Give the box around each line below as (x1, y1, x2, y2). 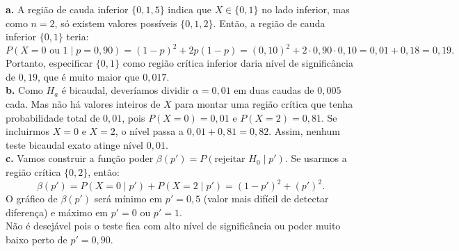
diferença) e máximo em (6, 204, 108, 219)
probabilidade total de (6, 110, 100, 124)
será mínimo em (94, 191, 163, 206)
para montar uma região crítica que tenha (175, 97, 353, 111)
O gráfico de (6, 191, 58, 206)
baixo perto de (6, 232, 67, 246)
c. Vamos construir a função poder (6, 151, 154, 165)
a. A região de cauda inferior (6, 2, 129, 16)
